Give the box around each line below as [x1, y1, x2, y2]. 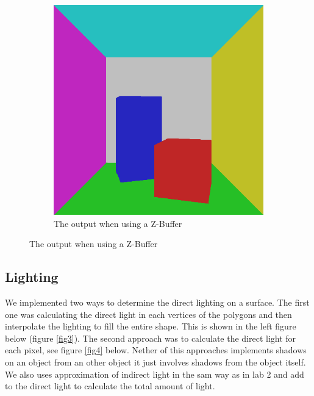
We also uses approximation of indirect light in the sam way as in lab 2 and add [5, 367, 304, 380]
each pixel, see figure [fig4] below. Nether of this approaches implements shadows [5, 344, 307, 356]
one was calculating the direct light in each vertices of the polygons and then [5, 308, 292, 320]
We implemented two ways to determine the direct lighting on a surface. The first [5, 295, 310, 308]
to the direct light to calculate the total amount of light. [5, 380, 215, 392]
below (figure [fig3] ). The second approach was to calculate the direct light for [5, 331, 296, 344]
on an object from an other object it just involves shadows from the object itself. [5, 355, 306, 368]
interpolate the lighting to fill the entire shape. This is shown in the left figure [5, 320, 296, 333]
